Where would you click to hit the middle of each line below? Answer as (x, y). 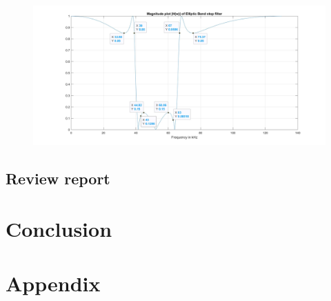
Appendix (53, 283)
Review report (58, 178)
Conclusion (59, 229)
